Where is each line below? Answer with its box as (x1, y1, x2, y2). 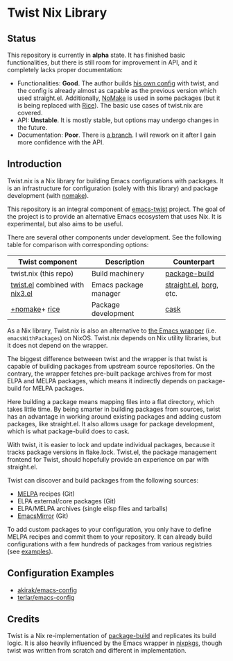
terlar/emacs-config (17, 593, 75, 601)
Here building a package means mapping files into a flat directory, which (7, 397, 214, 405)
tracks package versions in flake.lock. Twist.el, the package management (7, 448, 217, 456)
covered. (17, 109, 43, 117)
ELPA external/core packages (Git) (17, 496, 116, 505)
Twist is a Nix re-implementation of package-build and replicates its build (7, 632, 216, 640)
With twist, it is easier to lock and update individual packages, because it (7, 440, 215, 449)
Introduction (7, 158, 62, 170)
